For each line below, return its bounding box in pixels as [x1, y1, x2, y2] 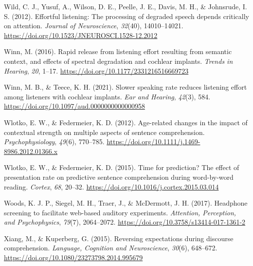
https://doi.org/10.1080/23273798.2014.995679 [4, 252, 143, 263]
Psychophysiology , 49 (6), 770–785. [4, 136, 105, 147]
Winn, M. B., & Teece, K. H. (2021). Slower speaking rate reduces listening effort [4, 82, 247, 92]
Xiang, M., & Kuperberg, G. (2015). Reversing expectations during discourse [4, 233, 234, 243]
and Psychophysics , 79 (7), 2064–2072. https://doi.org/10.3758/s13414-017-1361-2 [4, 217, 246, 227]
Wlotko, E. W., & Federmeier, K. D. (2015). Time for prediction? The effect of [4, 162, 239, 172]
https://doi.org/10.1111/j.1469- [107, 136, 200, 147]
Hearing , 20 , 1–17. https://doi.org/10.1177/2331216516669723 [4, 65, 189, 76]
